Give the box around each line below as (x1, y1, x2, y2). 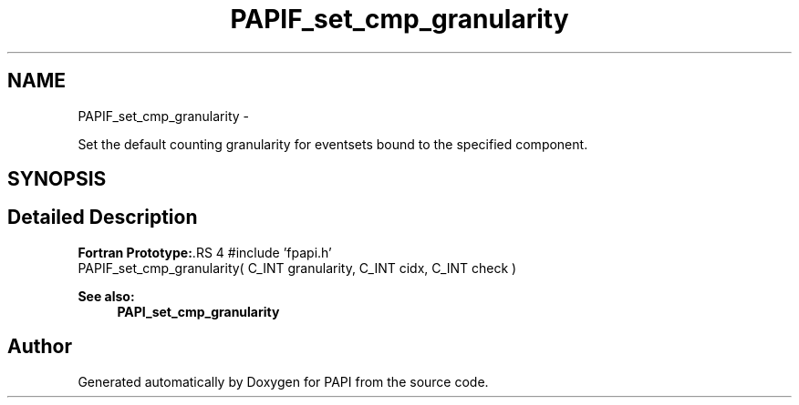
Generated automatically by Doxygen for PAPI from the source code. (78, 373, 489, 390)
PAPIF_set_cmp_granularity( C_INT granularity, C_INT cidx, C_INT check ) (78, 259, 517, 276)
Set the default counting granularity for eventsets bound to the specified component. (78, 136, 588, 152)
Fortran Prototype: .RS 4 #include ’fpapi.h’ (78, 244, 332, 260)
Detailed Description (7, 206, 198, 229)
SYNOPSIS (7, 167, 107, 191)
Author (7, 335, 72, 359)
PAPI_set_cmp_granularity (117, 303, 280, 319)
